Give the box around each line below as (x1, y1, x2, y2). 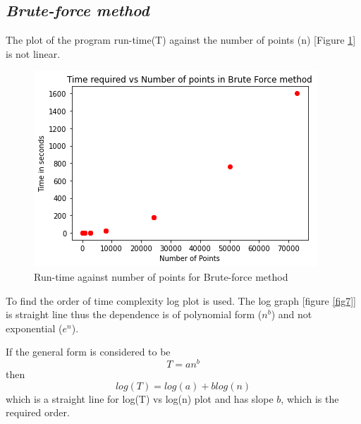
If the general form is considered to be (6, 344, 171, 359)
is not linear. (6, 46, 61, 61)
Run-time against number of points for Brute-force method (34, 269, 288, 284)
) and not (271, 307, 312, 322)
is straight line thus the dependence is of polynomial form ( (6, 307, 262, 322)
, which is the (281, 391, 339, 406)
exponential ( (6, 320, 63, 335)
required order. (6, 405, 70, 420)
